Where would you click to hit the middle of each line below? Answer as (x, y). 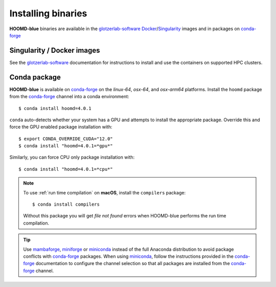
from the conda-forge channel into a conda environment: (70, 97)
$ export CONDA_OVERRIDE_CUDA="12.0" (66, 139)
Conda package (35, 77)
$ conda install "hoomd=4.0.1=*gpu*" (66, 146)
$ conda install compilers (66, 204)
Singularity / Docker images (55, 50)
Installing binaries (48, 13)
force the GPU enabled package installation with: (61, 127)
